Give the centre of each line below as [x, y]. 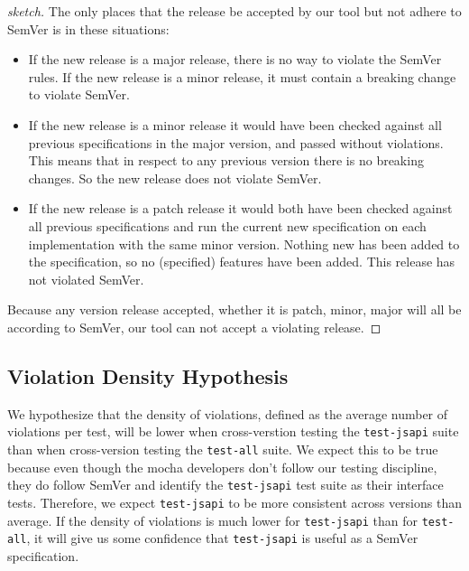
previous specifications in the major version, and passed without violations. [236, 142]
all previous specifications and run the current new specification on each [227, 225]
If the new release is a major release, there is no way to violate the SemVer [235, 59]
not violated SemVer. [86, 279]
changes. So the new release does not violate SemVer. [175, 178]
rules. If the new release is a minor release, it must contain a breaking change [242, 76]
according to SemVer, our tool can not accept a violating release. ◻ [194, 327]
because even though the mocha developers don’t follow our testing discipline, [222, 467]
